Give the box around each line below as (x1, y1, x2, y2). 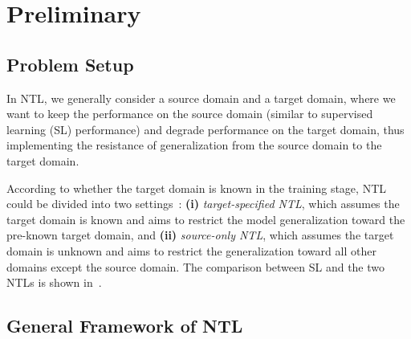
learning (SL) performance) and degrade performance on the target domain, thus (6, 120, 405, 137)
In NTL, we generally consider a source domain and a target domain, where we (6, 89, 396, 106)
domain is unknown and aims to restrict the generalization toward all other (6, 242, 376, 259)
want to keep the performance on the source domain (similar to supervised (6, 105, 373, 122)
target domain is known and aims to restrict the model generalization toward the (6, 210, 405, 227)
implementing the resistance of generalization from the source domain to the (6, 137, 382, 153)
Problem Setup (6, 51, 134, 76)
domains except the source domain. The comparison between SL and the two (6, 258, 385, 275)
